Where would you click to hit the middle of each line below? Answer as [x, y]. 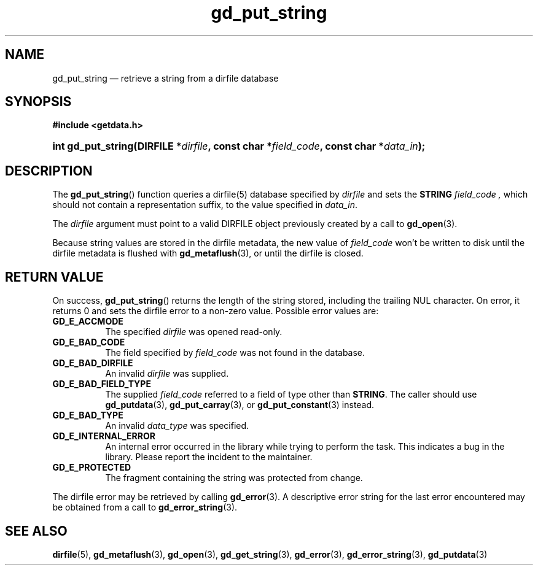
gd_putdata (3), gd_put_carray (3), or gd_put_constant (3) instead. [240, 405]
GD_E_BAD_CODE [89, 342]
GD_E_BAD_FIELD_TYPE [102, 384]
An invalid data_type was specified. [177, 426]
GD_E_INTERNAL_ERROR [104, 436]
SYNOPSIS [38, 102]
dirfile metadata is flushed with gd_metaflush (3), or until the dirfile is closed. [208, 253]
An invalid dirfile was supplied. [167, 374]
